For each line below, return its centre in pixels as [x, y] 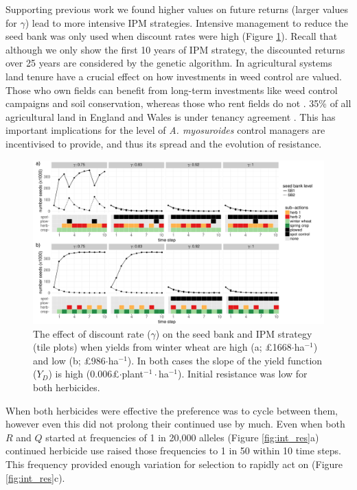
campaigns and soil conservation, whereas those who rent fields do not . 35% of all [178, 103]
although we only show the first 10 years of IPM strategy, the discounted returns [175, 49]
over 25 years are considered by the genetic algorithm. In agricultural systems [169, 63]
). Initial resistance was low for [243, 374]
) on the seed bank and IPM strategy [234, 333]
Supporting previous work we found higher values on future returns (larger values [177, 9]
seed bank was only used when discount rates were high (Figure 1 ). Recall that [172, 36]
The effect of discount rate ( [92, 333]
